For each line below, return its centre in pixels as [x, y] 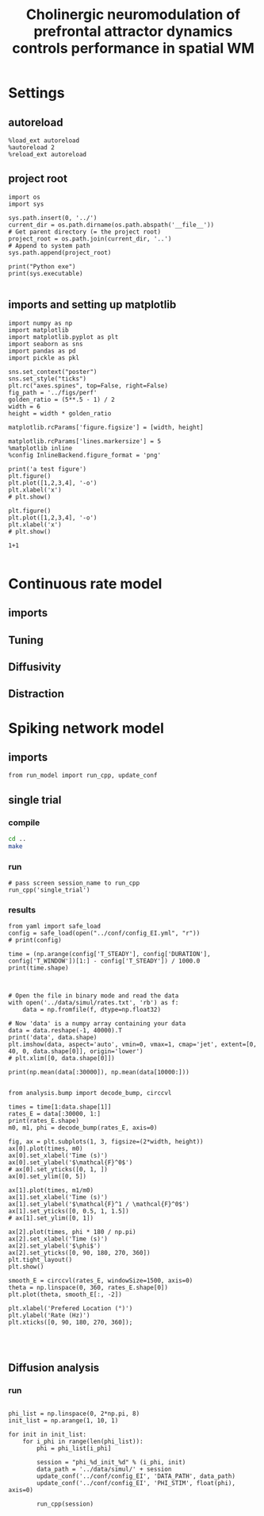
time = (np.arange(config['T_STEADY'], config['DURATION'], [110, 955]
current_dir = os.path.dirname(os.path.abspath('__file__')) [111, 225]
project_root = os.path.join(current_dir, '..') [90, 239]
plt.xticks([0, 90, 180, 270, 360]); [71, 1323]
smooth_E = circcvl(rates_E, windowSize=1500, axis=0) [101, 1281]
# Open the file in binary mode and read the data [94, 996]
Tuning [26, 640]
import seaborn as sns [46, 344]
